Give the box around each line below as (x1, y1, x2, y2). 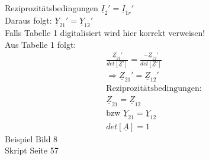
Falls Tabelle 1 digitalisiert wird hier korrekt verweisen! (5, 27, 205, 39)
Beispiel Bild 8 (5, 132, 58, 145)
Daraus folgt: (5, 14, 52, 27)
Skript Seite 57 (5, 144, 59, 156)
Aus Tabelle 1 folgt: (5, 38, 76, 50)
